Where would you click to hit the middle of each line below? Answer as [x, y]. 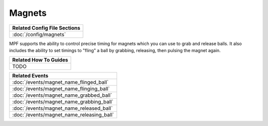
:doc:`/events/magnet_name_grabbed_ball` [62, 95]
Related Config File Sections [46, 28]
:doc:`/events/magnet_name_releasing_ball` [63, 115]
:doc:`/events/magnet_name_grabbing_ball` [63, 102]
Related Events [30, 76]
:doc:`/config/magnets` [39, 34]
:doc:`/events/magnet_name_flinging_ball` [61, 89]
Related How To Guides [40, 60]
